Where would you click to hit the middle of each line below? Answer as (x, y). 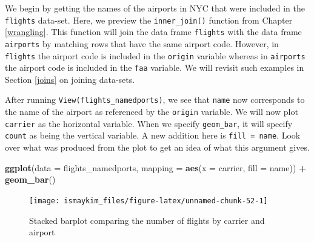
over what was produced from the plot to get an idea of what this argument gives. (157, 147)
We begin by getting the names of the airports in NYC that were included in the (155, 8)
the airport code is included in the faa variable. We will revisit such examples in (155, 67)
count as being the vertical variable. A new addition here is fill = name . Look (153, 135)
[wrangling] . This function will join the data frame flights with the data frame (153, 32)
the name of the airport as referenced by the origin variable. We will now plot (152, 112)
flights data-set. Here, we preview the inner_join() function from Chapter (149, 20)
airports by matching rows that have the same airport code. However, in (142, 43)
